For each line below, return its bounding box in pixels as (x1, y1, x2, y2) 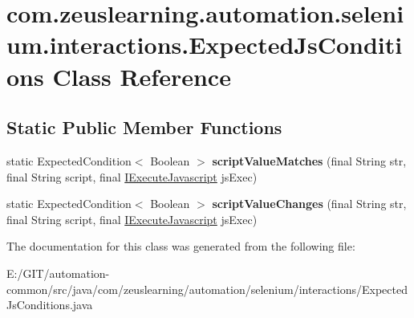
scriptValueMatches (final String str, (212, 152, 407, 169)
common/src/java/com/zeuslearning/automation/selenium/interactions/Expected (6, 280, 408, 297)
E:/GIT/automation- (6, 264, 110, 281)
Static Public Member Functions (6, 115, 282, 140)
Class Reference (52, 59, 231, 92)
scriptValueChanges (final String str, (212, 195, 407, 212)
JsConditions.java (6, 296, 93, 313)
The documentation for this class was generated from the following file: (6, 238, 355, 255)
